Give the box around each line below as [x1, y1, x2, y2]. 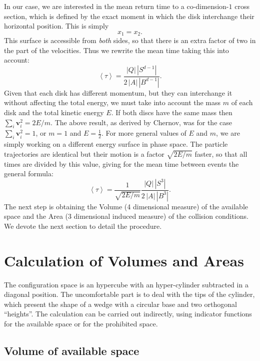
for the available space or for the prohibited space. [4, 318, 158, 328]
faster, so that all [194, 148, 247, 159]
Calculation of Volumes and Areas [4, 250, 244, 270]
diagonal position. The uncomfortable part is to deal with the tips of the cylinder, [4, 289, 255, 299]
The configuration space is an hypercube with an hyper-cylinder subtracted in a [4, 279, 248, 289]
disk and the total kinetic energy [4, 107, 104, 118]
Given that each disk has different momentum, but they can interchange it [4, 87, 232, 98]
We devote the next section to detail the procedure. [4, 220, 162, 231]
